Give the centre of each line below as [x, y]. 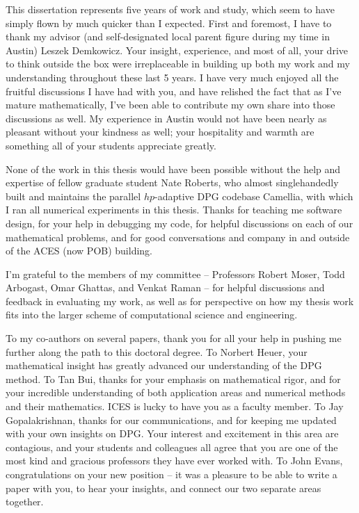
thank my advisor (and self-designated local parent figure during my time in [168, 36]
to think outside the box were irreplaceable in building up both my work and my [178, 64]
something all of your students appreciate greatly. [111, 145]
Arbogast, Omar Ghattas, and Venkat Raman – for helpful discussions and [165, 287]
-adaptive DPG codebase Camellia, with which [254, 196]
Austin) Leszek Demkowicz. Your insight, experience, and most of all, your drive [177, 50]
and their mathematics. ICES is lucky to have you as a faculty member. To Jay [175, 406]
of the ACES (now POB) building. [79, 251]
